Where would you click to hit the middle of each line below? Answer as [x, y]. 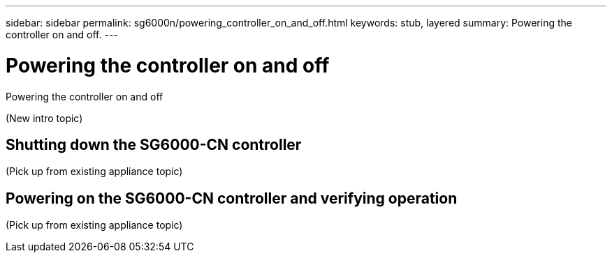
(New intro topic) [44, 118]
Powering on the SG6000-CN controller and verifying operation [232, 198]
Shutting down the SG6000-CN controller [154, 144]
